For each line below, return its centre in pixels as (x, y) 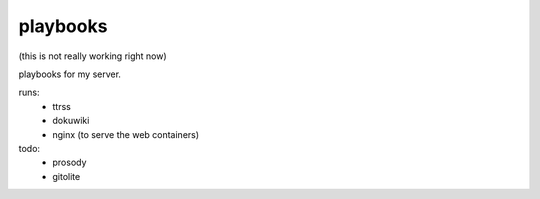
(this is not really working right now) (92, 56)
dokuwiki (71, 121)
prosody (69, 162)
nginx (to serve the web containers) (126, 134)
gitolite (66, 176)
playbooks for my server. (70, 74)
